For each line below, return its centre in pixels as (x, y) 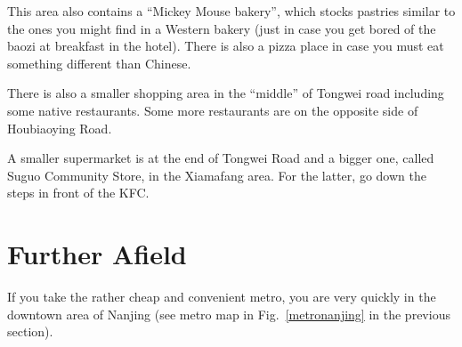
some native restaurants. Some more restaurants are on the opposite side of (213, 110)
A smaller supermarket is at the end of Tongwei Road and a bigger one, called (221, 158)
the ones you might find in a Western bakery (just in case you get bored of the (222, 28)
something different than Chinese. (99, 63)
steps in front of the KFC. (78, 193)
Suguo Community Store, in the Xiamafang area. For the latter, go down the (217, 175)
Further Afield (97, 254)
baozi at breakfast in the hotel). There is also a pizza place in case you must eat (226, 46)
